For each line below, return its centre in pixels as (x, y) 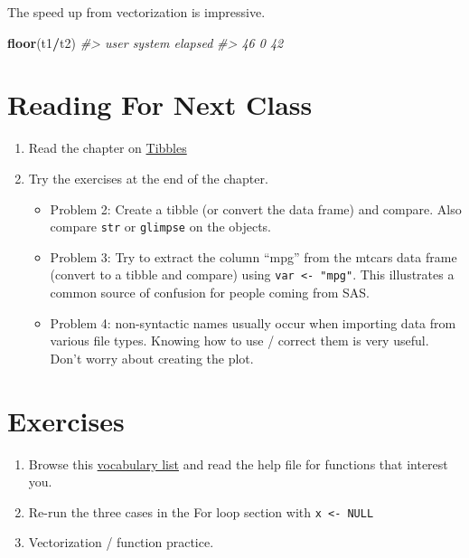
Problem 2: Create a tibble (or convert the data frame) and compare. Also (256, 208)
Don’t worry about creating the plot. (152, 358)
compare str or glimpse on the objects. (161, 227)
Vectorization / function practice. (121, 542)
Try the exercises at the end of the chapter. (148, 178)
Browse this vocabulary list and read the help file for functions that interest (238, 463)
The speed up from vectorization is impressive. (136, 12)
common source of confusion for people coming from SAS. (210, 292)
